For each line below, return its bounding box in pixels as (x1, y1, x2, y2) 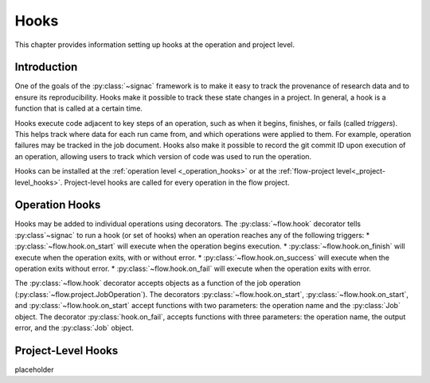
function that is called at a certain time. (14, 104, 143, 113)
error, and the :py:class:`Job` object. (14, 323, 135, 332)
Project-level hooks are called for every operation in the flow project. (64, 178, 290, 187)
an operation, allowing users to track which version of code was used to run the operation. (14, 151, 312, 161)
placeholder (14, 365, 55, 374)
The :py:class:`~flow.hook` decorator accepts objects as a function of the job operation (14, 279, 301, 288)
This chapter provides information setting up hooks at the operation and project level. (14, 40, 295, 49)
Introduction (14, 61, 78, 74)
